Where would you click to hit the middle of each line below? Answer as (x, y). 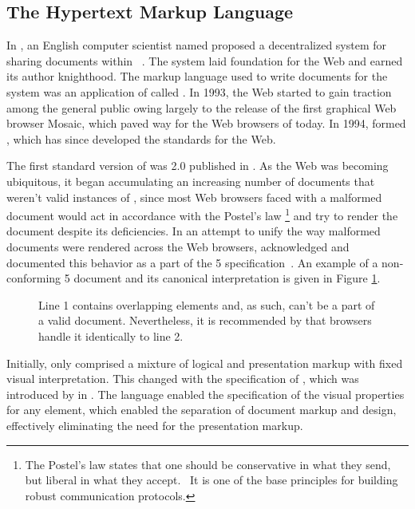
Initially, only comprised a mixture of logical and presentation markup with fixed (205, 363)
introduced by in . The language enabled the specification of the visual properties (206, 394)
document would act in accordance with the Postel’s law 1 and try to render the (202, 214)
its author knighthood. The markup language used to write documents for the (197, 76)
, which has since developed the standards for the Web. (141, 138)
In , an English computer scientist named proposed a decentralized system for (197, 45)
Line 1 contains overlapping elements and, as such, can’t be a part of (207, 304)
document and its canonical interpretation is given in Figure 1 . (227, 278)
